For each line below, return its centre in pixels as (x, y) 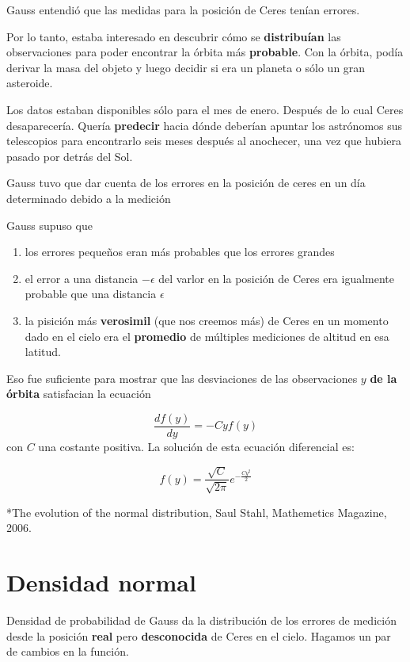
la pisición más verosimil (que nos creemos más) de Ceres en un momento (207, 320)
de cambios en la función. (68, 651)
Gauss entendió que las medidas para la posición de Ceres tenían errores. (183, 10)
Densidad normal (101, 582)
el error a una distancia (82, 278)
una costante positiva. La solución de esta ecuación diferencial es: (196, 446)
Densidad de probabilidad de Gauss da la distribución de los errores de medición (201, 620)
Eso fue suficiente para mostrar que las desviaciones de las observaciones (182, 378)
